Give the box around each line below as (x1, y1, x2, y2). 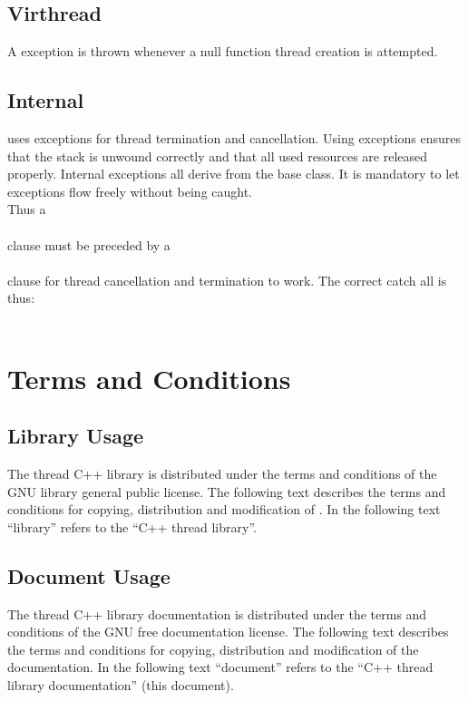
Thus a (7, 200, 46, 219)
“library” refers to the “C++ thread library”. (7, 517, 257, 536)
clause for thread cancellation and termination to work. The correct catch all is (7, 270, 447, 289)
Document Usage (7, 561, 171, 589)
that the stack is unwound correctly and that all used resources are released (7, 146, 428, 165)
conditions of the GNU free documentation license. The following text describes (7, 622, 449, 641)
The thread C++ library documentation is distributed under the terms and (7, 604, 427, 623)
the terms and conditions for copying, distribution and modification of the (7, 639, 419, 658)
